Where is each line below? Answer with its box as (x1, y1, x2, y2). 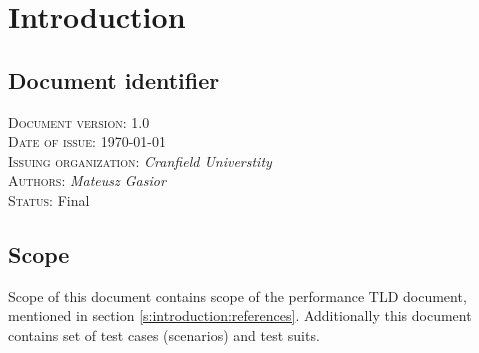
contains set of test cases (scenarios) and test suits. (8, 324, 320, 345)
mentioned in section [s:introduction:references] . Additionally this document (8, 305, 472, 326)
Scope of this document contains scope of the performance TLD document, (8, 285, 467, 306)
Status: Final (8, 189, 90, 210)
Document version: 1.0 (8, 111, 150, 132)
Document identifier (8, 64, 220, 95)
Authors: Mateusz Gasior (8, 170, 166, 191)
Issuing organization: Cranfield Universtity (8, 150, 272, 171)
